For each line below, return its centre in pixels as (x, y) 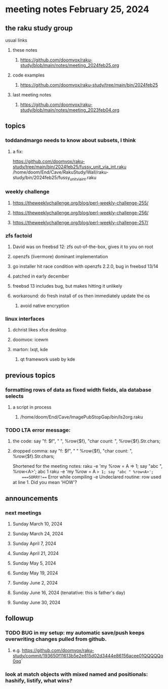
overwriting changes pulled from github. (56, 639)
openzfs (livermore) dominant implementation (60, 257)
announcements (32, 498)
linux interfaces (25, 319)
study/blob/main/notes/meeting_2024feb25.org (70, 65)
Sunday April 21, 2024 (36, 554)
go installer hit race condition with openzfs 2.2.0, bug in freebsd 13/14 (85, 266)
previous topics (30, 375)
